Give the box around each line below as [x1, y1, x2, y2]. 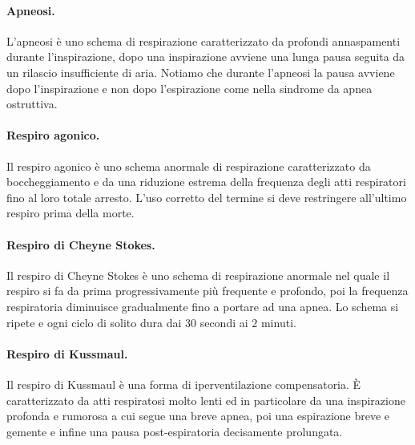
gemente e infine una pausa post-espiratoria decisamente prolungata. [6, 423, 343, 439]
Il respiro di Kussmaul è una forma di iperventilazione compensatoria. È [6, 375, 361, 392]
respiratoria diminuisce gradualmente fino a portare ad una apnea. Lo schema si [6, 297, 399, 314]
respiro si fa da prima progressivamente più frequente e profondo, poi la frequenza [6, 282, 409, 299]
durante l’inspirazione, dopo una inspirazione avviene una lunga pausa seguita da [6, 48, 405, 65]
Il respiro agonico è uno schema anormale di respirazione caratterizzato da [6, 157, 371, 174]
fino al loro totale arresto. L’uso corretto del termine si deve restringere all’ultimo [6, 188, 407, 205]
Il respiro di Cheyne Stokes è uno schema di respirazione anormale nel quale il [6, 266, 390, 283]
